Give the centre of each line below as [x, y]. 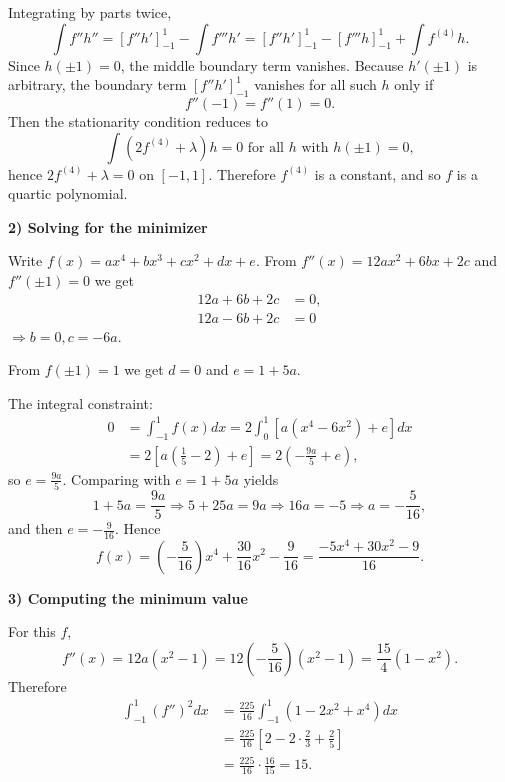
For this [32, 631]
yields [261, 478]
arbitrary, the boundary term [97, 84]
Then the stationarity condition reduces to [138, 120]
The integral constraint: [80, 402]
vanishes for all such [315, 84]
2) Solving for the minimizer [108, 226]
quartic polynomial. [68, 193]
